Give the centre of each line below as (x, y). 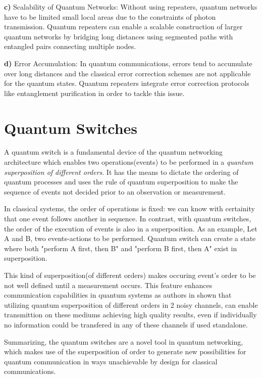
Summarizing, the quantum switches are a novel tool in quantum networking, (124, 341)
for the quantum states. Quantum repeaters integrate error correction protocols (127, 83)
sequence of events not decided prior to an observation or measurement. (115, 191)
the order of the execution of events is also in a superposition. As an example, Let (131, 228)
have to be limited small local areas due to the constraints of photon (110, 16)
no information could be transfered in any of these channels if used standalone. (126, 324)
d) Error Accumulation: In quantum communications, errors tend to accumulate (128, 63)
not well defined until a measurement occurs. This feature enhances (108, 285)
